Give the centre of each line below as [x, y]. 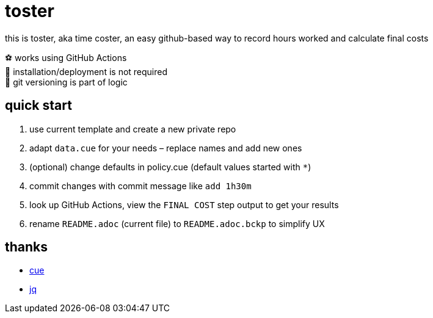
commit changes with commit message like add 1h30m [140, 186]
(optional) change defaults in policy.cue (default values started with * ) [170, 167]
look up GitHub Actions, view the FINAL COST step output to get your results [184, 204]
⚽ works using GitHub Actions [66, 57]
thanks [27, 247]
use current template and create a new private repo [133, 129]
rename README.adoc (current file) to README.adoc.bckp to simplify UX [177, 223]
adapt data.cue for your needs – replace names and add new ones [166, 148]
